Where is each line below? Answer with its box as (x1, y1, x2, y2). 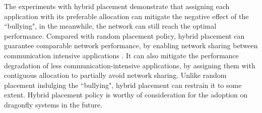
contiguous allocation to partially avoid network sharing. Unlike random (4, 70, 227, 80)
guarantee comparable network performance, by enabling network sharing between (4, 40, 258, 51)
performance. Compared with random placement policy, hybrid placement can (4, 30, 245, 41)
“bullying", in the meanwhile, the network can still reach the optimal (4, 21, 217, 31)
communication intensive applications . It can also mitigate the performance (4, 50, 239, 60)
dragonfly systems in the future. (4, 99, 103, 109)
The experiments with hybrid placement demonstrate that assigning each (4, 1, 230, 11)
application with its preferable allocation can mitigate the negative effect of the (4, 11, 249, 21)
